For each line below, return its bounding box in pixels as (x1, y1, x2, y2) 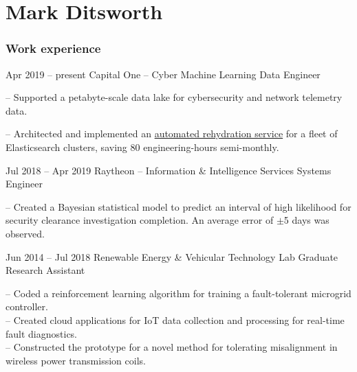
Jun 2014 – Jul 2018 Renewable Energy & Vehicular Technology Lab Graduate (6, 249, 338, 264)
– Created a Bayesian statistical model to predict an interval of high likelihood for (6, 199, 351, 213)
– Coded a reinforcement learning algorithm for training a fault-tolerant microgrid (6, 286, 351, 300)
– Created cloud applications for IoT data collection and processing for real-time (6, 312, 345, 327)
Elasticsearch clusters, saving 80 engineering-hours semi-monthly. (6, 139, 279, 154)
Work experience (6, 40, 101, 57)
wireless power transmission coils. (6, 353, 146, 367)
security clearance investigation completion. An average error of (6, 213, 274, 227)
